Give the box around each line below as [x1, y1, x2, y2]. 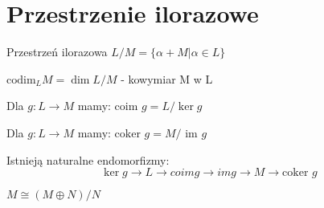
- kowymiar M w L [121, 70, 213, 87]
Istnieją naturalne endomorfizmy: [6, 151, 170, 168]
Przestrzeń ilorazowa [6, 43, 108, 60]
